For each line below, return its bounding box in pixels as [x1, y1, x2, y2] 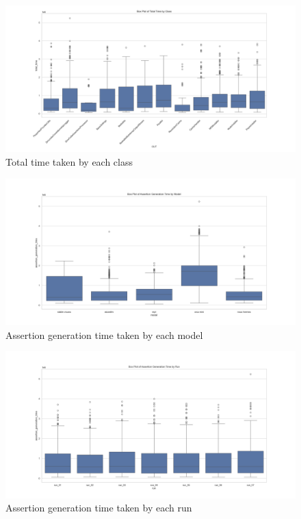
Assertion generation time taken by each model [5, 327, 203, 342]
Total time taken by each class [5, 155, 133, 169]
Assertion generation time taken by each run [5, 501, 192, 515]
